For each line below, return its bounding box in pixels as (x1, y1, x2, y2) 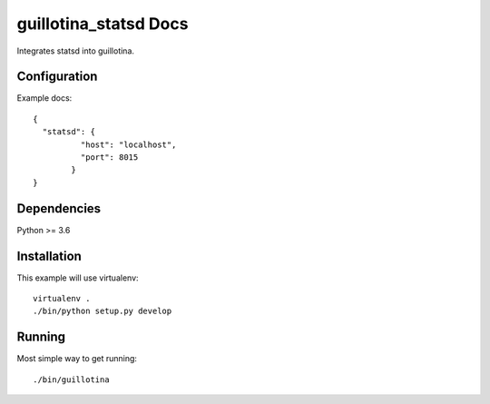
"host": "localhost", (80, 139, 177, 150)
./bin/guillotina (33, 374, 110, 385)
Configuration (16, 69, 98, 84)
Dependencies (16, 201, 102, 216)
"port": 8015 (80, 153, 139, 163)
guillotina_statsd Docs (16, 14, 189, 34)
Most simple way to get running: (16, 353, 138, 364)
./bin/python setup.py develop (33, 306, 172, 317)
